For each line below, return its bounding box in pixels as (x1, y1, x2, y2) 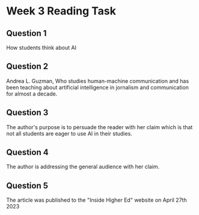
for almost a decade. (6, 90, 58, 97)
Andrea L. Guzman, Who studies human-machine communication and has (6, 77, 189, 85)
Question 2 (6, 61, 49, 71)
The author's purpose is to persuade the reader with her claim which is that (6, 123, 193, 130)
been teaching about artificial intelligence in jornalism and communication (6, 83, 189, 91)
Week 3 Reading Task (6, 4, 116, 18)
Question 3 (6, 107, 49, 118)
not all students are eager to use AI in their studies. (6, 130, 132, 137)
